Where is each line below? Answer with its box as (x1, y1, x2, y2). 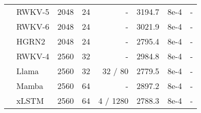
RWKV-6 (16, 20, 50, 32)
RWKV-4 (16, 50, 50, 62)
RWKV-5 (16, 6, 50, 17)
